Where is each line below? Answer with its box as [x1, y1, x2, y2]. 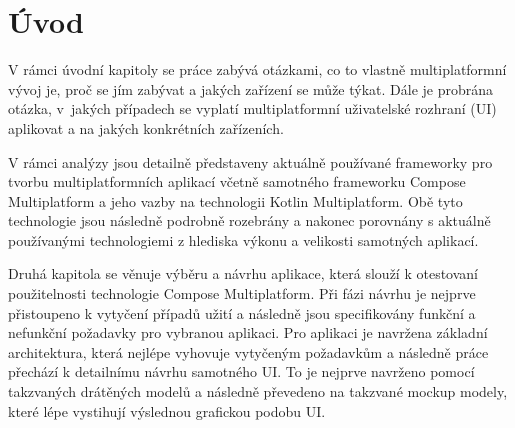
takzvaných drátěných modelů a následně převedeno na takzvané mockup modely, [8, 381, 508, 402]
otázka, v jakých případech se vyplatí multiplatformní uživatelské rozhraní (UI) [8, 98, 497, 119]
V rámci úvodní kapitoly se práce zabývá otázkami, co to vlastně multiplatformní [8, 59, 507, 80]
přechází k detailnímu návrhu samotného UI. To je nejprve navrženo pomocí [8, 361, 475, 382]
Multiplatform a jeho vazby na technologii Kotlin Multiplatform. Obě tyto [8, 190, 463, 211]
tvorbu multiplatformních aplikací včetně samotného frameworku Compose [8, 171, 466, 192]
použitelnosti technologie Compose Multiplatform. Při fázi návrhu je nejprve [8, 283, 476, 304]
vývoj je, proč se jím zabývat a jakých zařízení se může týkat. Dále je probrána [8, 78, 494, 99]
